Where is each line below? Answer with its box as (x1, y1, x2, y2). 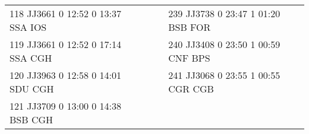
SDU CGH (10, 82, 54, 95)
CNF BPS (168, 51, 210, 65)
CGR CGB (168, 82, 214, 95)
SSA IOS (10, 20, 47, 34)
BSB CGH (10, 113, 53, 126)
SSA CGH (10, 51, 52, 65)
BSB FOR (168, 20, 211, 34)
